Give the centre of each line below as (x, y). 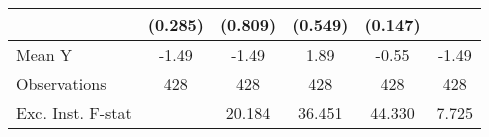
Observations (61, 83)
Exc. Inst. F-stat (74, 112)
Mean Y (44, 54)
